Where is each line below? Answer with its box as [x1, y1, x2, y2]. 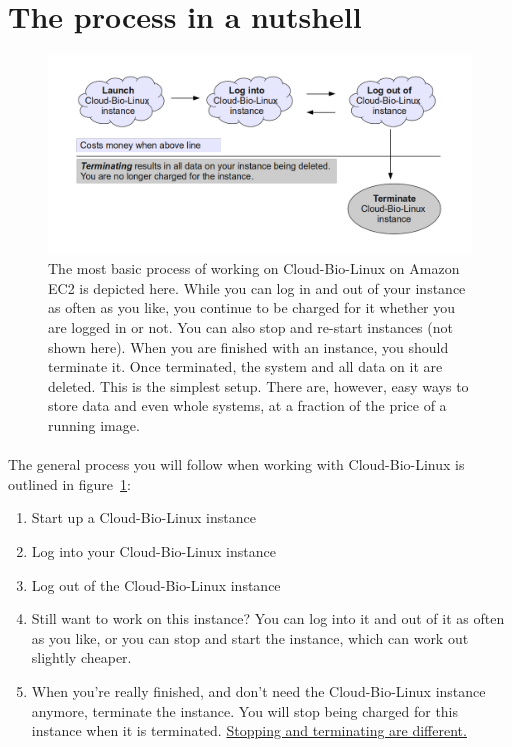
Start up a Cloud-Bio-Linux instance [31, 507, 256, 528]
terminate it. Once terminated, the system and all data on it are [48, 356, 443, 377]
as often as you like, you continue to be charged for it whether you [48, 297, 456, 318]
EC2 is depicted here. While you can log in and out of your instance [48, 277, 466, 298]
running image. [48, 415, 140, 436]
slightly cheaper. [31, 647, 132, 668]
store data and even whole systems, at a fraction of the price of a [48, 395, 447, 416]
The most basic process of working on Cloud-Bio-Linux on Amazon [48, 258, 460, 279]
